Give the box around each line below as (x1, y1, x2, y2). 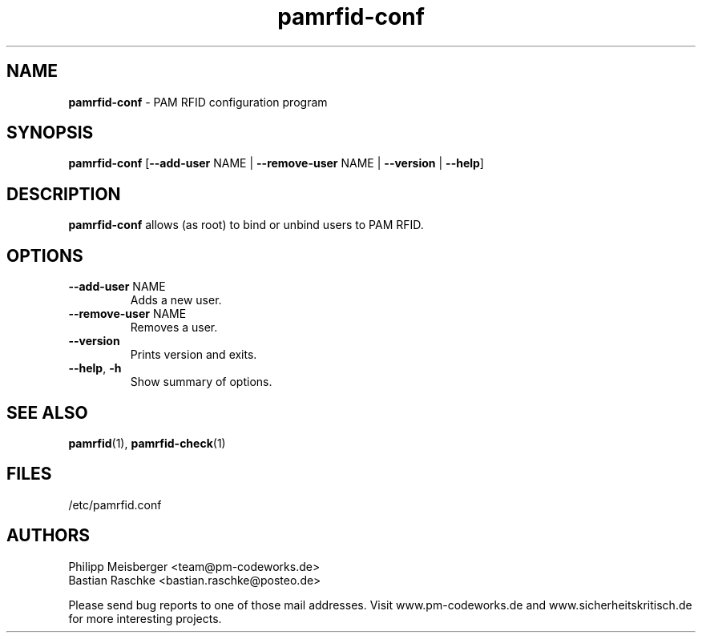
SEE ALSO (6, 402, 88, 423)
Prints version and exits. (130, 348, 257, 362)
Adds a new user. (130, 293, 222, 307)
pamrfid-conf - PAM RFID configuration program (68, 94, 328, 109)
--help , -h (68, 361, 122, 376)
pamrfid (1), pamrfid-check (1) (68, 436, 226, 450)
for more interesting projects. (68, 611, 222, 625)
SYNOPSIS (6, 123, 94, 143)
